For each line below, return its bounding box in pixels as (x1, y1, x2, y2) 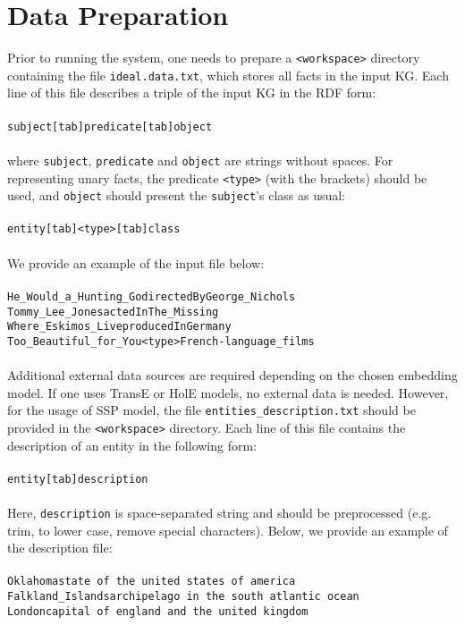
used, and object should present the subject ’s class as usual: (7, 186, 346, 205)
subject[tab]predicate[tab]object (7, 120, 213, 133)
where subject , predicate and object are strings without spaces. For (7, 150, 393, 169)
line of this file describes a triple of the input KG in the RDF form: (7, 83, 376, 102)
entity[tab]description (7, 472, 148, 486)
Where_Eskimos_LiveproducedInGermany (7, 320, 232, 334)
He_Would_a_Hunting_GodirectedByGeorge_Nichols (7, 290, 296, 303)
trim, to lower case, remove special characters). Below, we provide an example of (7, 520, 448, 539)
